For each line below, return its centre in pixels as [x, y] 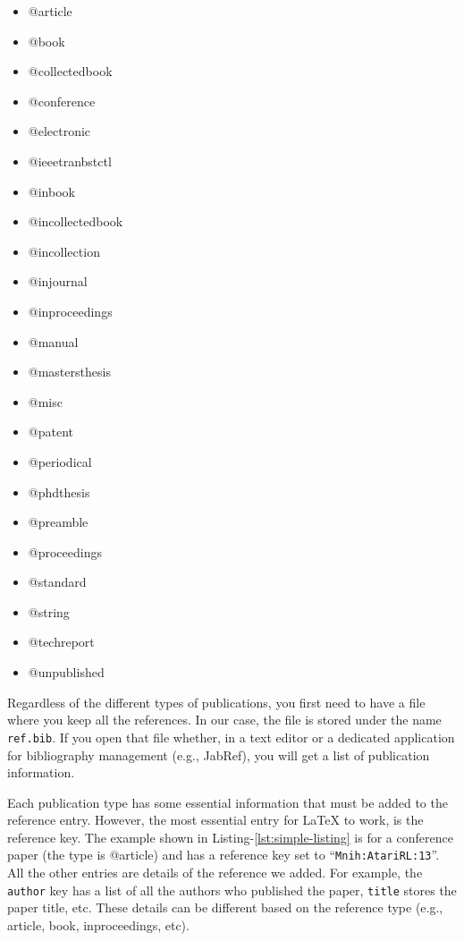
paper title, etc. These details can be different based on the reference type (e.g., [225, 907]
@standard [57, 582]
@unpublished [66, 672]
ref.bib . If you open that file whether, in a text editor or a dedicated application [231, 737]
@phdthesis [59, 492]
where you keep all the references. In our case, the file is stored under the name [224, 720]
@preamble [58, 522]
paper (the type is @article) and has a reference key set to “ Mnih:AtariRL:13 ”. [224, 855]
